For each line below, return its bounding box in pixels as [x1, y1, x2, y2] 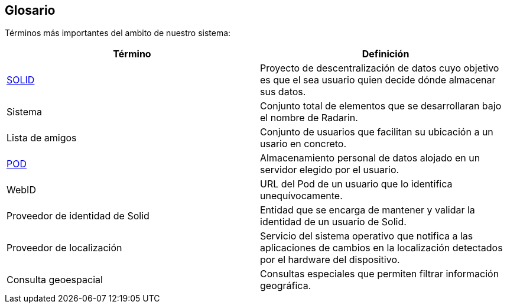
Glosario [5, 3, 56, 18]
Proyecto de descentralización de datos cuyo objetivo [260, 62, 499, 74]
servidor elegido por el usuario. [260, 164, 399, 176]
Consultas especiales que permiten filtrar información [260, 268, 499, 280]
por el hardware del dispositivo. [260, 254, 400, 266]
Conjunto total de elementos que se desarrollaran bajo [260, 100, 502, 112]
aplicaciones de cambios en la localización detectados [260, 242, 503, 254]
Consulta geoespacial [6, 274, 103, 286]
